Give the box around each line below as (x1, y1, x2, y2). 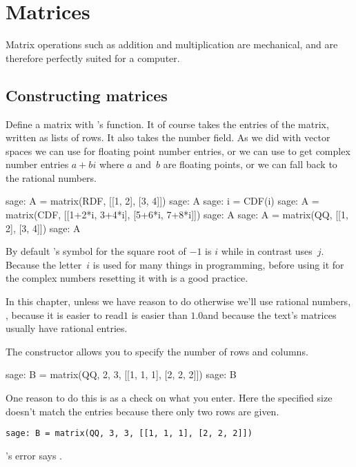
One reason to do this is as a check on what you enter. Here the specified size (6, 391, 333, 405)
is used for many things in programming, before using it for (92, 257, 344, 271)
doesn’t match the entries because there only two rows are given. (6, 404, 279, 418)
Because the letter (6, 257, 82, 271)
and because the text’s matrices (203, 307, 337, 322)
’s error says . (6, 448, 62, 462)
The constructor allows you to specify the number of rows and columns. (6, 344, 308, 358)
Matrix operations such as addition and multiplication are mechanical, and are (6, 37, 338, 52)
